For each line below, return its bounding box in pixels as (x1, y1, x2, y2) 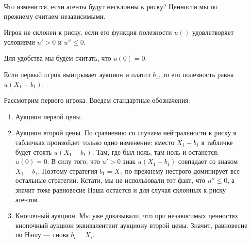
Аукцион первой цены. (15, 111, 83, 121)
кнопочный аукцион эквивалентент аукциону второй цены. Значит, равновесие (15, 220, 248, 230)
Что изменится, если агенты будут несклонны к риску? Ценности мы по (4, 1, 218, 11)
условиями (4, 36, 35, 47)
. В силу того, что (47, 156, 100, 166)
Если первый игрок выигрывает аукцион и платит (4, 69, 151, 79)
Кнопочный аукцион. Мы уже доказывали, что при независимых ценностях (15, 211, 238, 221)
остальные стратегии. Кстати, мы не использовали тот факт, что (15, 175, 205, 185)
